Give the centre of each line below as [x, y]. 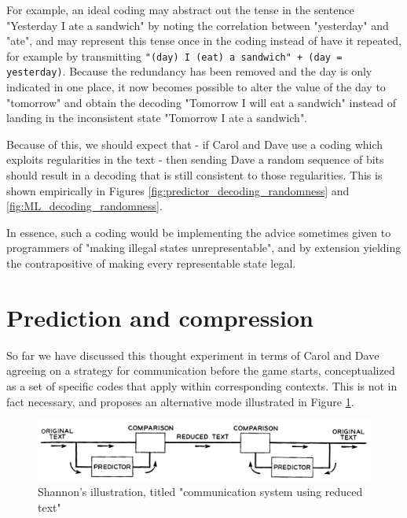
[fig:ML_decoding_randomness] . [84, 206]
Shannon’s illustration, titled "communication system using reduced [200, 492]
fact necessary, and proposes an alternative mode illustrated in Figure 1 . [180, 401]
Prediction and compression [160, 317]
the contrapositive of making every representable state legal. [151, 263]
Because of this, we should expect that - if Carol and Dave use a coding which [195, 144]
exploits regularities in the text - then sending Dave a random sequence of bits [195, 159]
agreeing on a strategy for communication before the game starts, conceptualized [201, 370]
